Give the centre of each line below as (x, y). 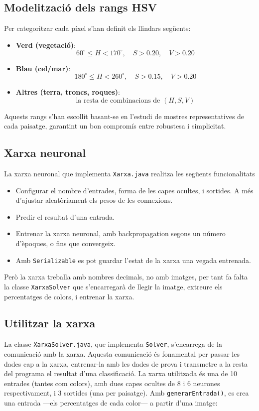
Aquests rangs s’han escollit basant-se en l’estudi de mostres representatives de (124, 116)
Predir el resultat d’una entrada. (65, 216)
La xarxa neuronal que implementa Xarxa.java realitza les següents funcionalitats (129, 173)
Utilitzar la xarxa (50, 323)
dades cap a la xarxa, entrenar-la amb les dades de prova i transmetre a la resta (126, 363)
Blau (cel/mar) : (43, 68)
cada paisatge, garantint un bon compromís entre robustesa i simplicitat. (115, 126)
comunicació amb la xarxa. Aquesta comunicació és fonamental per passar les (122, 353)
